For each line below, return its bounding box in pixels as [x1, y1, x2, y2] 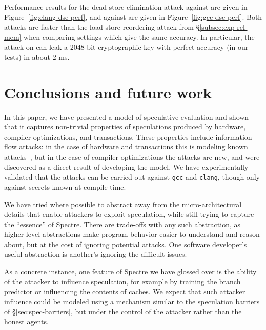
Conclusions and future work [4, 81, 212, 102]
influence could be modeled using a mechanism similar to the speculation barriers [4, 296, 260, 306]
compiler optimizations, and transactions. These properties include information [4, 131, 252, 142]
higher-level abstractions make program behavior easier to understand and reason [4, 229, 260, 239]
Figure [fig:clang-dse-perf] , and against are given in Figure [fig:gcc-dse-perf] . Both [4, 11, 262, 22]
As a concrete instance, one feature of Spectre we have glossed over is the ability [4, 266, 257, 277]
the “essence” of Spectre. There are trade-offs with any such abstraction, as [4, 218, 241, 229]
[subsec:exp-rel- [199, 21, 248, 32]
